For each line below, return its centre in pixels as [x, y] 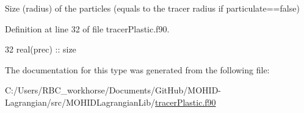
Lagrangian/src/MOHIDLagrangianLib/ [80, 102]
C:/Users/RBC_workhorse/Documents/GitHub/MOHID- [113, 90]
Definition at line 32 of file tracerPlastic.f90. [87, 28]
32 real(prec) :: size [41, 49]
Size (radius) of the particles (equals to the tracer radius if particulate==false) [152, 8]
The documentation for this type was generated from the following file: [137, 69]
